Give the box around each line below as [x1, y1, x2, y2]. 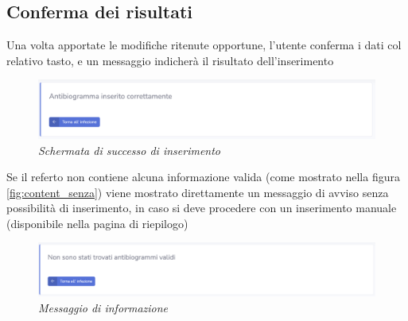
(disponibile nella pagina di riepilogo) [6, 215, 188, 231]
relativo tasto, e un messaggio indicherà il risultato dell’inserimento [6, 52, 334, 68]
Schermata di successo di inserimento [38, 141, 221, 158]
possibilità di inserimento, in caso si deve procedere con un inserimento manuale [6, 199, 397, 216]
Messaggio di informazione [38, 299, 169, 315]
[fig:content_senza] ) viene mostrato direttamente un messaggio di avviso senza [6, 184, 389, 200]
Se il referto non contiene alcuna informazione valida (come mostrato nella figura [6, 168, 400, 185]
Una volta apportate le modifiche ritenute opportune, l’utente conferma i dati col [6, 37, 402, 53]
